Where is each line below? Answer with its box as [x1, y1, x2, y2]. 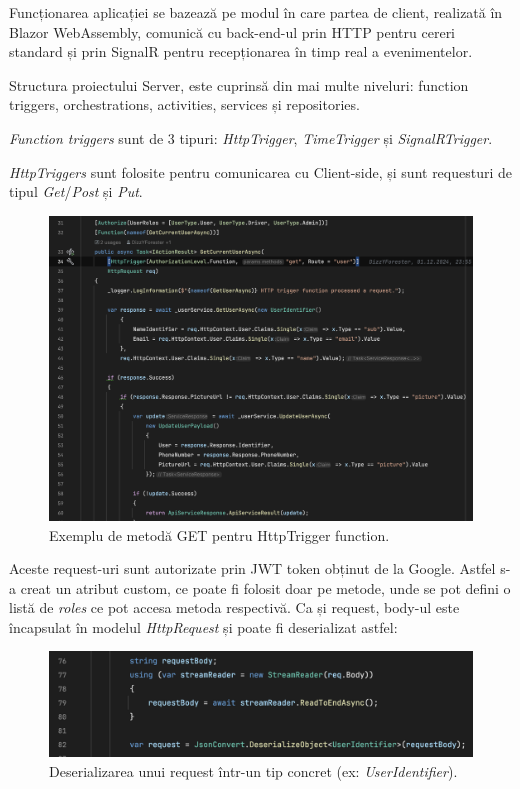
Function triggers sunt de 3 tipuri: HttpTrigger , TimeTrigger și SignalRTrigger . [9, 127, 493, 148]
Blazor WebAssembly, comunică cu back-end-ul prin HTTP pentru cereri [9, 21, 456, 42]
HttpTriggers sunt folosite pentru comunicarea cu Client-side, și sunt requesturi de [9, 161, 513, 182]
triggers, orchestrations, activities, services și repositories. [9, 94, 360, 115]
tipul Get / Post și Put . [9, 181, 143, 202]
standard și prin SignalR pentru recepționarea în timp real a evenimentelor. [9, 41, 473, 62]
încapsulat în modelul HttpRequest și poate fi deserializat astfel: [9, 616, 398, 637]
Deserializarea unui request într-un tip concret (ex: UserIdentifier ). [49, 761, 458, 782]
